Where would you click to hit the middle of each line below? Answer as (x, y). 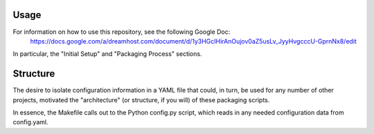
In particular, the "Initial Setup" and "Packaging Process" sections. (107, 54)
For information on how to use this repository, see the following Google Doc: (122, 32)
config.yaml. (30, 122)
